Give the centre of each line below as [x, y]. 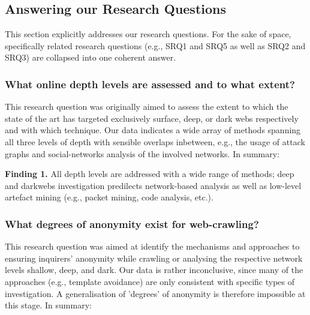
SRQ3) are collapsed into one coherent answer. [91, 57]
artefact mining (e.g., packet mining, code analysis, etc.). [109, 197]
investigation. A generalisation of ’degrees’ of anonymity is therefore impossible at [155, 293]
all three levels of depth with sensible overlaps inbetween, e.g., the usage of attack [155, 141]
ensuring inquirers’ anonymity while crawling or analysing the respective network [154, 258]
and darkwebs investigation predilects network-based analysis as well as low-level [153, 185]
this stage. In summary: [48, 305]
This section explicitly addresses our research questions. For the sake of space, [148, 34]
